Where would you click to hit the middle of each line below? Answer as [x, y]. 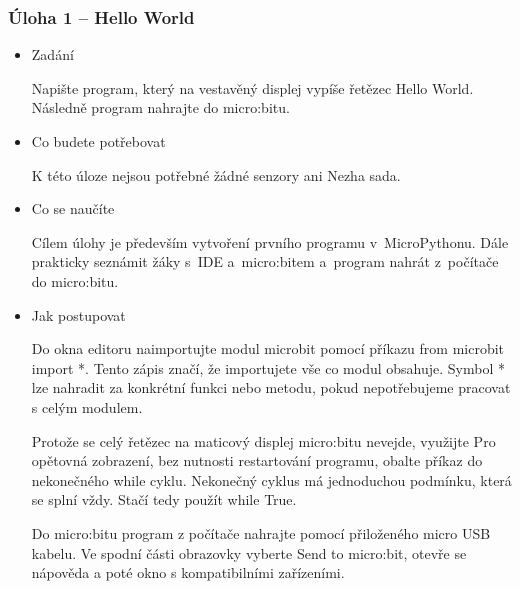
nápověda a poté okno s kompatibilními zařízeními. [188, 572]
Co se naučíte [73, 208]
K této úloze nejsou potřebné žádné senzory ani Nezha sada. [216, 174]
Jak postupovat [78, 314]
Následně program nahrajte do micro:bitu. [160, 107]
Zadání [52, 54]
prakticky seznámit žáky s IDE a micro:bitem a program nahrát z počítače [265, 261]
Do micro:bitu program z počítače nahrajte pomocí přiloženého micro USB [261, 532]
